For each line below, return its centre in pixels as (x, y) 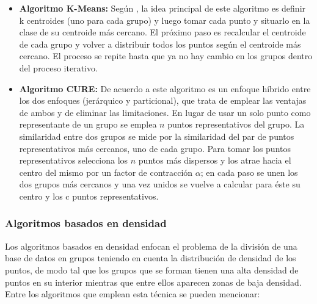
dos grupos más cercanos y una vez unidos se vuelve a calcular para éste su (160, 184)
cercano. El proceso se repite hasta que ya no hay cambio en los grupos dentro (166, 56)
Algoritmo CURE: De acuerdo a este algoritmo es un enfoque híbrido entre (165, 88)
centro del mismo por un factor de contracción (106, 172)
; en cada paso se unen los (249, 172)
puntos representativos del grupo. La (236, 124)
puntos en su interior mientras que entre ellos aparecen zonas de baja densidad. (153, 282)
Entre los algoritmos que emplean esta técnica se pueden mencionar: (133, 294)
